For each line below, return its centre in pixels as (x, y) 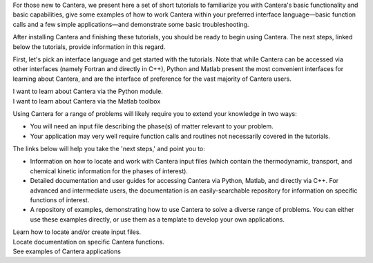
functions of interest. (60, 200)
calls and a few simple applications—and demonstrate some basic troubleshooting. (131, 24)
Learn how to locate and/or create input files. (77, 232)
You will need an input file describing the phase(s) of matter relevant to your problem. (152, 126)
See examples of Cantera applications (67, 251)
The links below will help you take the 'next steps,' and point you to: (109, 149)
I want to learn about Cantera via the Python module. (88, 91)
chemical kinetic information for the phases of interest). (109, 171)
